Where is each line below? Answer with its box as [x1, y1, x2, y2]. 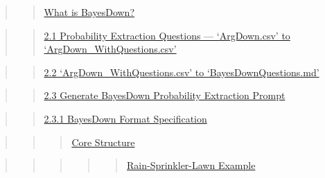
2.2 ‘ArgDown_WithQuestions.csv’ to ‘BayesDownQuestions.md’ [44, 64, 319, 79]
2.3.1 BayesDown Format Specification [44, 111, 207, 125]
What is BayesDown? [44, 5, 135, 19]
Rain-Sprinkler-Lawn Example [126, 158, 256, 172]
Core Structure [71, 134, 135, 149]
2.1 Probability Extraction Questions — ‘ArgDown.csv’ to [44, 28, 290, 42]
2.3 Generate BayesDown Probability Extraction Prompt [44, 88, 286, 103]
